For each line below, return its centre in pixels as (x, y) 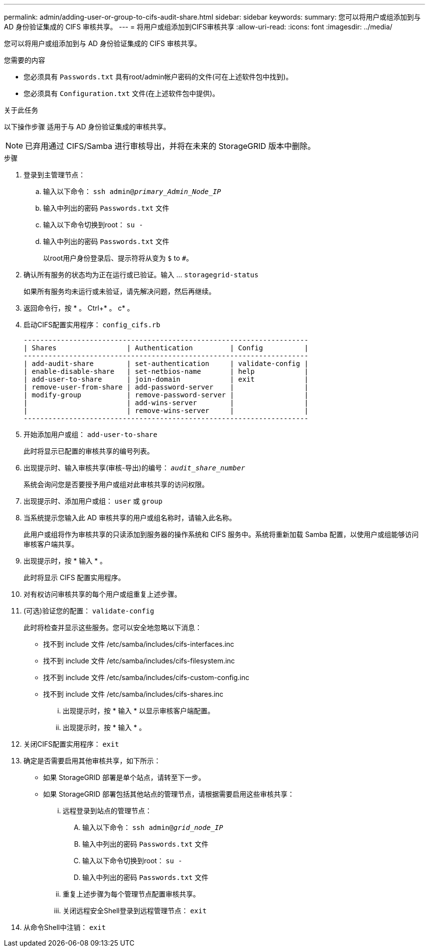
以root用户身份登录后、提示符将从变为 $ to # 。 (118, 258)
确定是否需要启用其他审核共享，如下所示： (92, 761)
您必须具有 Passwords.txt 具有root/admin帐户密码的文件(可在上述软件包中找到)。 (158, 77)
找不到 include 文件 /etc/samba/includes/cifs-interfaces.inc (139, 644)
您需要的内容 (24, 60)
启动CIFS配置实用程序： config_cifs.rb (92, 325)
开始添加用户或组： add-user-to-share (91, 434)
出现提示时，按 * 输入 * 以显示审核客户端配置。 (139, 711)
